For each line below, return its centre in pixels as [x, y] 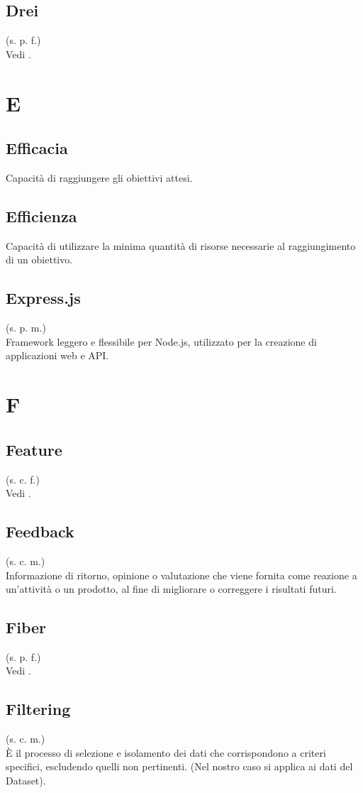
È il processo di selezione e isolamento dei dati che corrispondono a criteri [166, 752]
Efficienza [41, 215]
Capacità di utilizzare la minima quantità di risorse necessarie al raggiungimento [181, 245]
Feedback [40, 531]
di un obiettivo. [39, 259]
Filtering [38, 709]
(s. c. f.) [23, 479]
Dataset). [26, 781]
